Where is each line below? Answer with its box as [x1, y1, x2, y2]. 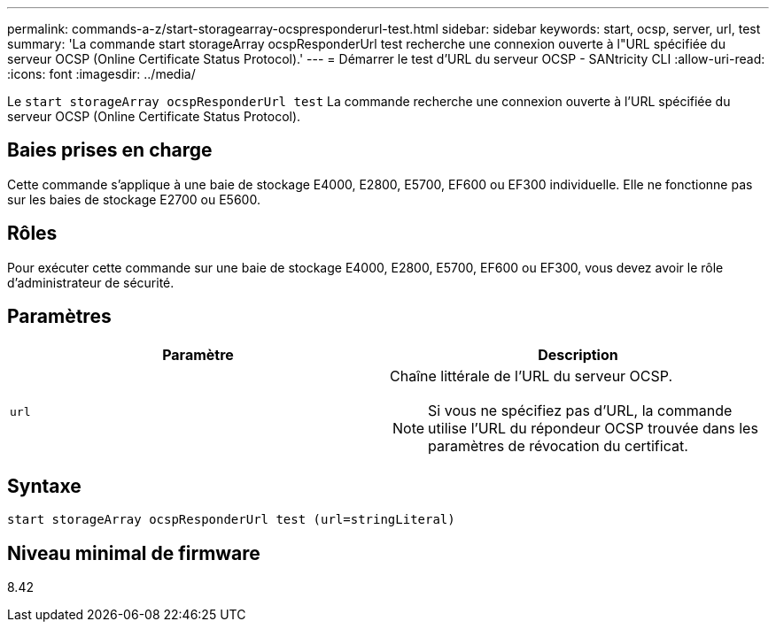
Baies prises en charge [7, 139, 213, 162]
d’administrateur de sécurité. [7, 274, 175, 290]
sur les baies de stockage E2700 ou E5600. [7, 191, 260, 207]
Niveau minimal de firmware [7, 541, 260, 564]
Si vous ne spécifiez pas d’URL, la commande [428, 401, 733, 419]
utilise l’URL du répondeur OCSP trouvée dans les [428, 418, 758, 437]
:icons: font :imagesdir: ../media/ [7, 66, 196, 81]
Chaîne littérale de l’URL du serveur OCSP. [390, 366, 673, 385]
